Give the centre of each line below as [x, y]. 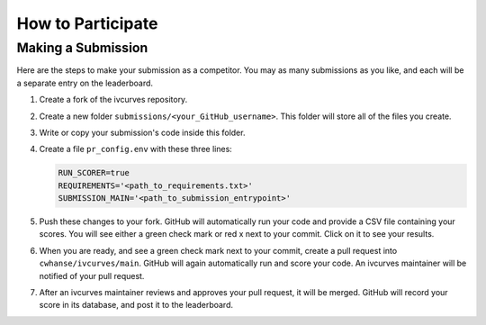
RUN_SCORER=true [94, 173]
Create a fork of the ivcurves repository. [113, 100]
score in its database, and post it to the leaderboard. [136, 305]
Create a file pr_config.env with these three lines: [136, 149]
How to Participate [87, 23]
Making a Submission [82, 48]
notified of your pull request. [92, 275]
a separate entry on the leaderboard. [85, 83]
